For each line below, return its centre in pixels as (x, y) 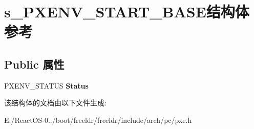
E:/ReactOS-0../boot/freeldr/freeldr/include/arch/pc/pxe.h (98, 120)
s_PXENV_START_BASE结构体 (127, 12)
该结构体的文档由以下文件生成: (55, 103)
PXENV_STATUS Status (46, 85)
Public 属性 (34, 64)
